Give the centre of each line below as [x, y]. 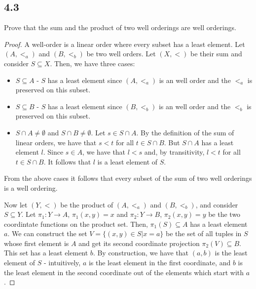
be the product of [87, 204]
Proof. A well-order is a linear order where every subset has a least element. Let [125, 44]
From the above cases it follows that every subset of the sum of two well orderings [128, 178]
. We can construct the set [47, 233]
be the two [224, 214]
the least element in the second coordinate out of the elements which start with [124, 272]
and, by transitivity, [174, 152]
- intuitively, [62, 263]
